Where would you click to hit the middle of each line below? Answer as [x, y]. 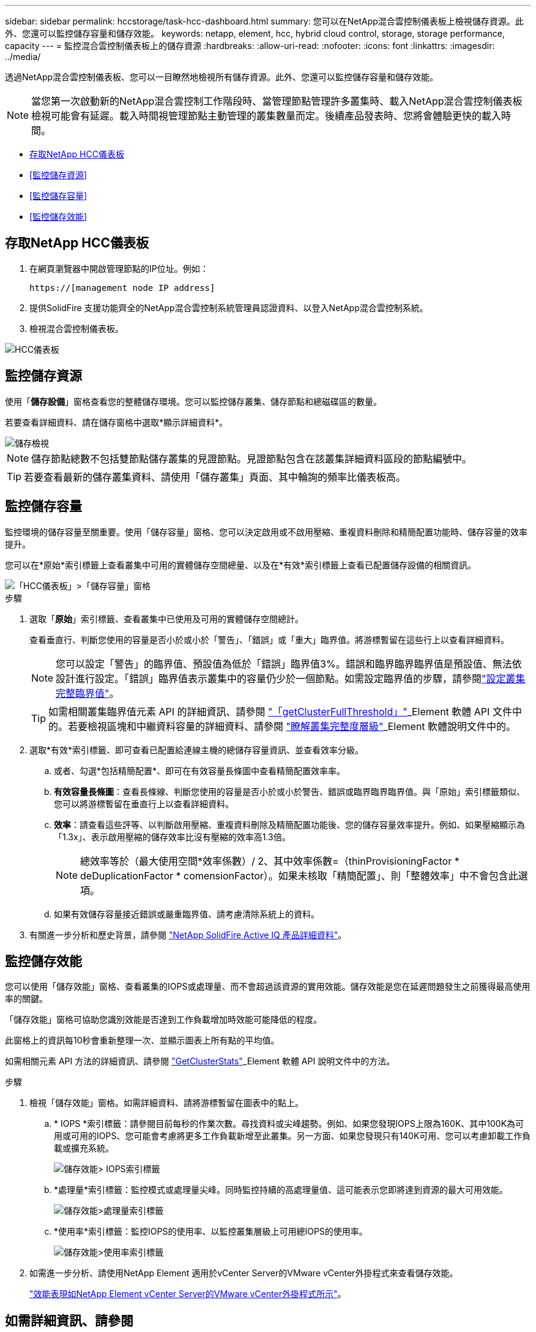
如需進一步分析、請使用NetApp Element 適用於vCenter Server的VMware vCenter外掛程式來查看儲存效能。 [244, 1273]
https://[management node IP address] [122, 288]
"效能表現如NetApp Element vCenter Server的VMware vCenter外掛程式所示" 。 [188, 1294]
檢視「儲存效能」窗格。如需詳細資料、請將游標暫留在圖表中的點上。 [166, 1103]
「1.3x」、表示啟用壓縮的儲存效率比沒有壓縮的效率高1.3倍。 [172, 837]
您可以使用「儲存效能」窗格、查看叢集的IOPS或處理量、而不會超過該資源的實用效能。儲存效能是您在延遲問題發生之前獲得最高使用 [268, 987]
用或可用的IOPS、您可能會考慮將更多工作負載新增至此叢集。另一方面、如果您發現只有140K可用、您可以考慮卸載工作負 [292, 1136]
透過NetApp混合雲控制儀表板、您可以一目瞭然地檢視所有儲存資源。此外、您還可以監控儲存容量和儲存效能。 [222, 77]
